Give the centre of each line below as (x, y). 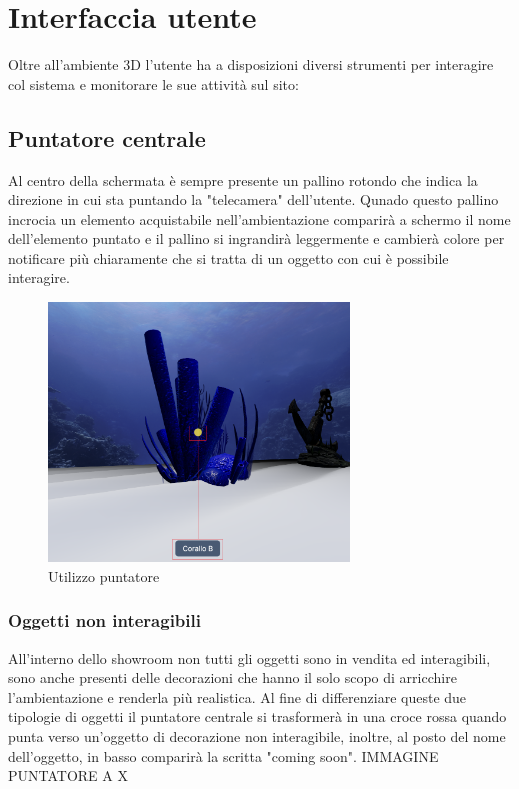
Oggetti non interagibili (104, 620)
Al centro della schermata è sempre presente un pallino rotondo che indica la (243, 179)
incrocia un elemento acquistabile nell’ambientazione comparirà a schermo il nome (259, 218)
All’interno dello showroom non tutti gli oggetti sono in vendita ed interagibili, (249, 657)
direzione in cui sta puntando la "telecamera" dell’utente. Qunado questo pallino (253, 199)
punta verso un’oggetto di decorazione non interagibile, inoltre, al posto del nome (257, 735)
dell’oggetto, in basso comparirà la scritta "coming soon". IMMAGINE (223, 755)
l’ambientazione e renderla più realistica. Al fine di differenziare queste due (237, 696)
